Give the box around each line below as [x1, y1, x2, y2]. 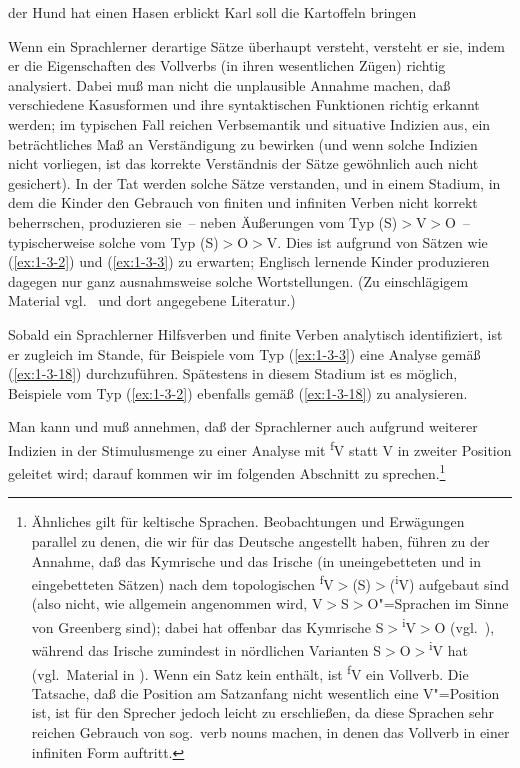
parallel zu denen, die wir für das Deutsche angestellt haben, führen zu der [31, 530, 490, 551]
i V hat [429, 637, 468, 660]
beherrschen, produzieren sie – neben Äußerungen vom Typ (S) [8, 211, 398, 232]
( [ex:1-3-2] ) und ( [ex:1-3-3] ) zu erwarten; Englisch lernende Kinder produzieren [8, 251, 490, 272]
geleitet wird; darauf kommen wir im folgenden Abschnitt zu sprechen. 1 [8, 460, 446, 483]
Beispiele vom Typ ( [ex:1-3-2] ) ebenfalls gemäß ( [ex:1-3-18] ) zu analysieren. [8, 382, 468, 403]
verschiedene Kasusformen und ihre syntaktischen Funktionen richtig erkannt [8, 94, 480, 115]
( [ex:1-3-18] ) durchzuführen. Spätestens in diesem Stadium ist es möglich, [8, 363, 458, 384]
